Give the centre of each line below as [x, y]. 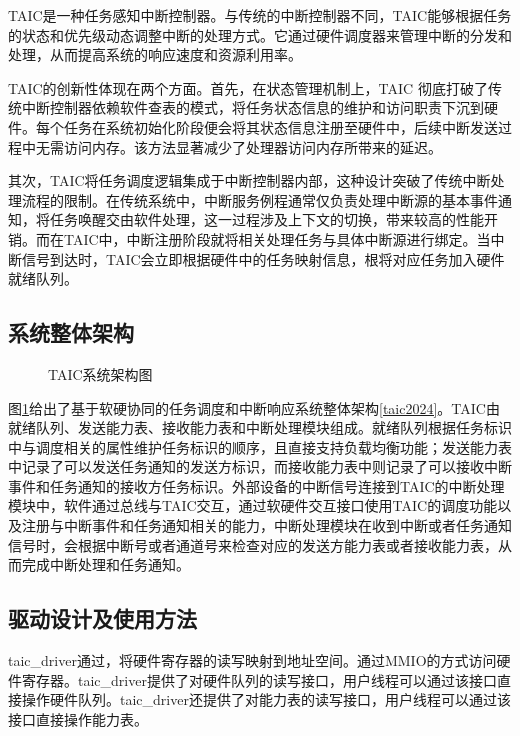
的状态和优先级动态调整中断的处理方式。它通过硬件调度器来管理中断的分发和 [260, 34]
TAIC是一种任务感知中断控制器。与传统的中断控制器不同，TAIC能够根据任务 [260, 15]
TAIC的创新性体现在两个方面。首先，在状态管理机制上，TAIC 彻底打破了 [248, 87]
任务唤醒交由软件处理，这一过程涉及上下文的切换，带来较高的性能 [266, 219]
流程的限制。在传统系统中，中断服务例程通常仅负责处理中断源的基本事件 [259, 199]
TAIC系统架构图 [100, 373]
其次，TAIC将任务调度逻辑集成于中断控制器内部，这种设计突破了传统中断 [249, 180]
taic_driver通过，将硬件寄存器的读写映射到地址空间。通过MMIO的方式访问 [252, 660]
